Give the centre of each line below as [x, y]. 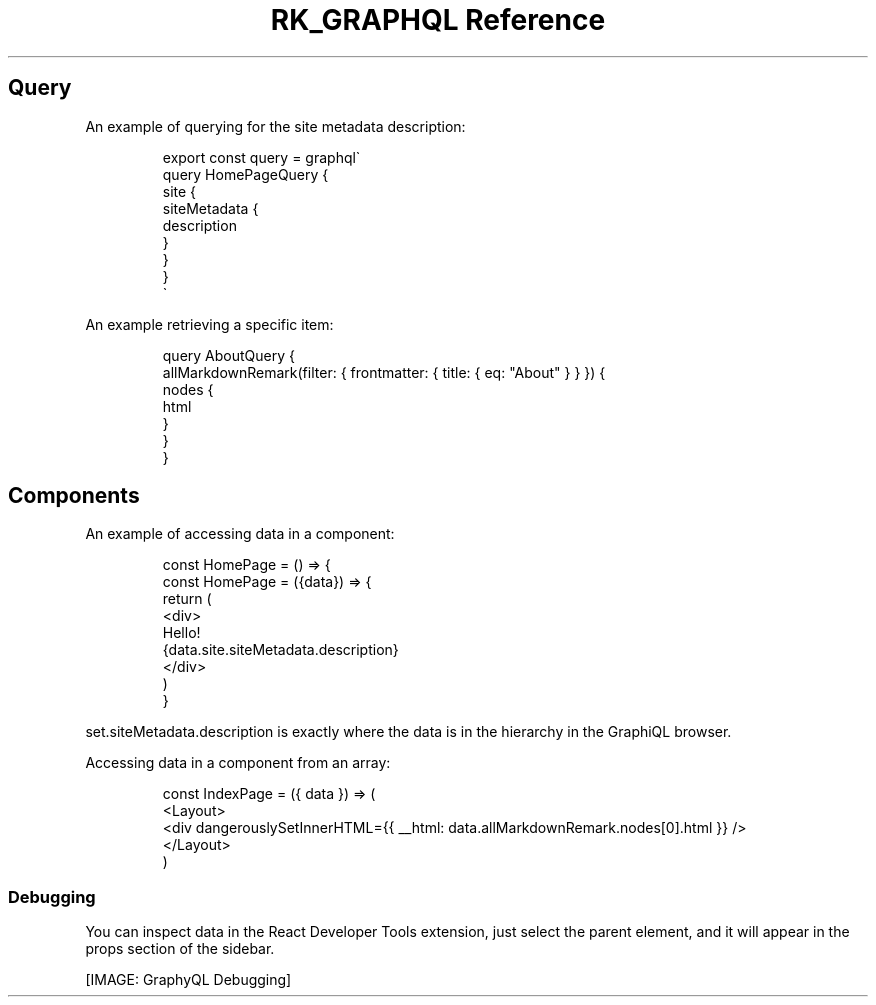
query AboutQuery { [228, 355]
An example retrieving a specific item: [209, 324]
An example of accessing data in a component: [240, 534]
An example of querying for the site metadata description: [275, 126]
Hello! [181, 633]
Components [74, 496]
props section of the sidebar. [180, 949]
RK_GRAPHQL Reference [438, 20]
